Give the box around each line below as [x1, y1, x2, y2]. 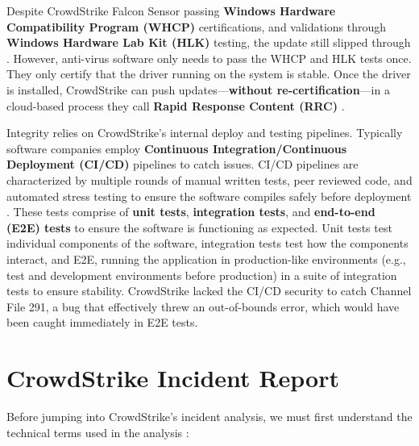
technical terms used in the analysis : [6, 423, 189, 440]
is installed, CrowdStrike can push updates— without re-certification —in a [6, 81, 390, 98]
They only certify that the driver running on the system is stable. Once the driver [6, 65, 411, 82]
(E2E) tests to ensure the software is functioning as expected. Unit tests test [6, 219, 392, 236]
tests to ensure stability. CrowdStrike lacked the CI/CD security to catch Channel [6, 282, 412, 299]
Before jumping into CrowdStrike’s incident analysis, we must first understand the [6, 408, 413, 424]
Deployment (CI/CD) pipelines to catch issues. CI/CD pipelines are [6, 156, 359, 173]
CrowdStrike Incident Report [6, 361, 339, 394]
